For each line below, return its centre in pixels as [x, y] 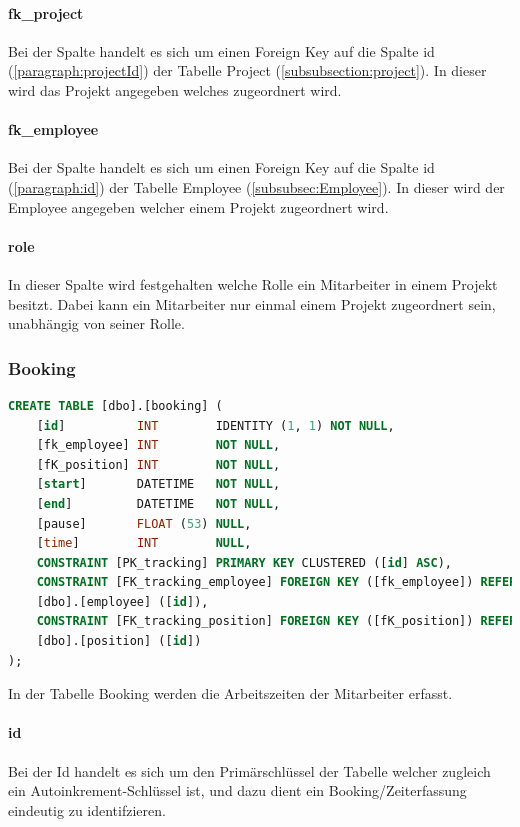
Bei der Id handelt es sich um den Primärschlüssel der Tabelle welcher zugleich [249, 770]
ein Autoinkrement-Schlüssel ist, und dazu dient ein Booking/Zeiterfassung [237, 790]
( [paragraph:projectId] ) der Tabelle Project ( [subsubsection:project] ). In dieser [247, 70]
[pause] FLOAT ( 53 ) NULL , [144, 523]
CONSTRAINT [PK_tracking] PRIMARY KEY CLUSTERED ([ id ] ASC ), [244, 562]
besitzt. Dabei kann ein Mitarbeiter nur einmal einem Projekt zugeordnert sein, [252, 303]
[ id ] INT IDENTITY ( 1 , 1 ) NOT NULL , [215, 425]
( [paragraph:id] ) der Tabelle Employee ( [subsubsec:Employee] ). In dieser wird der [256, 186]
